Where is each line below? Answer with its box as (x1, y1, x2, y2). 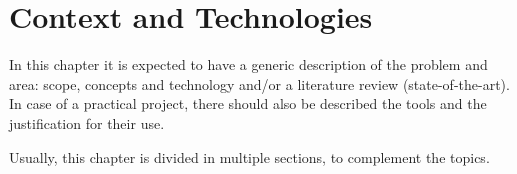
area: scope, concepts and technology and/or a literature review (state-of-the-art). (9, 73, 510, 94)
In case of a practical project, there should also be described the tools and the (9, 93, 487, 114)
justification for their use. (9, 112, 165, 133)
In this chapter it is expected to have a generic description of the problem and (9, 54, 488, 75)
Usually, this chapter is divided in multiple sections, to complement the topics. (9, 146, 490, 167)
